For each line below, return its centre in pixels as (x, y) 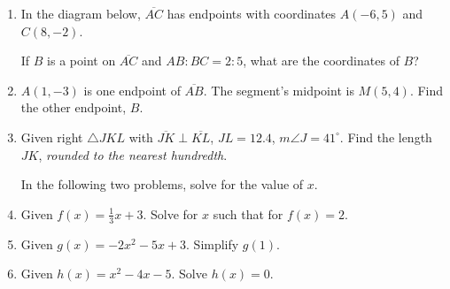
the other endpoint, (74, 107)
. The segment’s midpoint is (279, 90)
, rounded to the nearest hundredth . (133, 154)
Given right (52, 137)
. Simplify (213, 243)
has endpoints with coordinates (252, 13)
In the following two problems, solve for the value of (162, 184)
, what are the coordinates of (321, 61)
